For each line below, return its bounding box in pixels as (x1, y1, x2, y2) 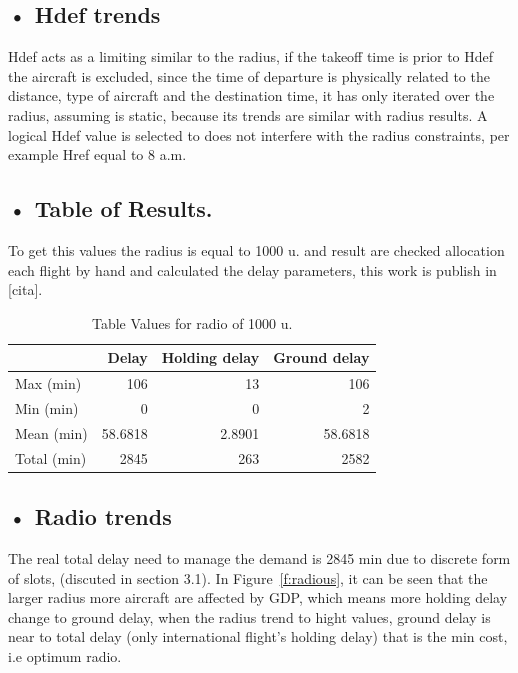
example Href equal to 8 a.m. (8, 144, 187, 165)
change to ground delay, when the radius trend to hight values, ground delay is (8, 606, 491, 627)
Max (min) (15, 373, 82, 394)
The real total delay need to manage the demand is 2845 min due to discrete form (8, 548, 511, 569)
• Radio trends (8, 501, 172, 532)
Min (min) (15, 398, 79, 419)
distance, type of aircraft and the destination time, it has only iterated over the (8, 85, 495, 106)
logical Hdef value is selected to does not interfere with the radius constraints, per (8, 124, 510, 145)
